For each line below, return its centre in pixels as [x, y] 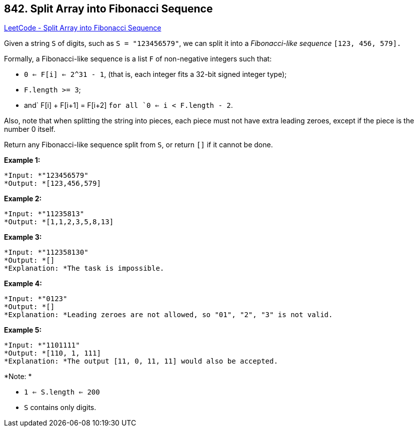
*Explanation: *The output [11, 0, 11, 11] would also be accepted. [141, 361]
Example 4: [23, 284]
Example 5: [23, 330]
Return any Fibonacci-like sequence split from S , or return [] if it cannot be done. [138, 145]
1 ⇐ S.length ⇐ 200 [62, 392]
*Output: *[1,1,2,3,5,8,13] [59, 222]
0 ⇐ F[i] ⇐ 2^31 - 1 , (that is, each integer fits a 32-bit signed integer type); [155, 74]
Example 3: [23, 237]
